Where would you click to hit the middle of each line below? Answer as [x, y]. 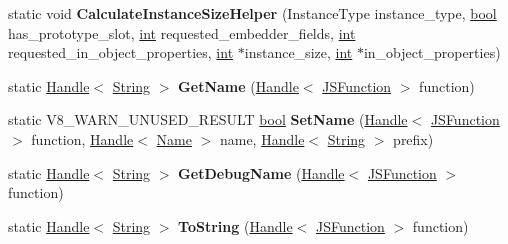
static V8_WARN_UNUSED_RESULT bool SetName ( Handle [208, 119]
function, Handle [82, 138]
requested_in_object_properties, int [121, 52]
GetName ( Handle [238, 85]
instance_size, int [298, 52]
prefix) [413, 138]
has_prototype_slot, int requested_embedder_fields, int [182, 32]
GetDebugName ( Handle [261, 172]
